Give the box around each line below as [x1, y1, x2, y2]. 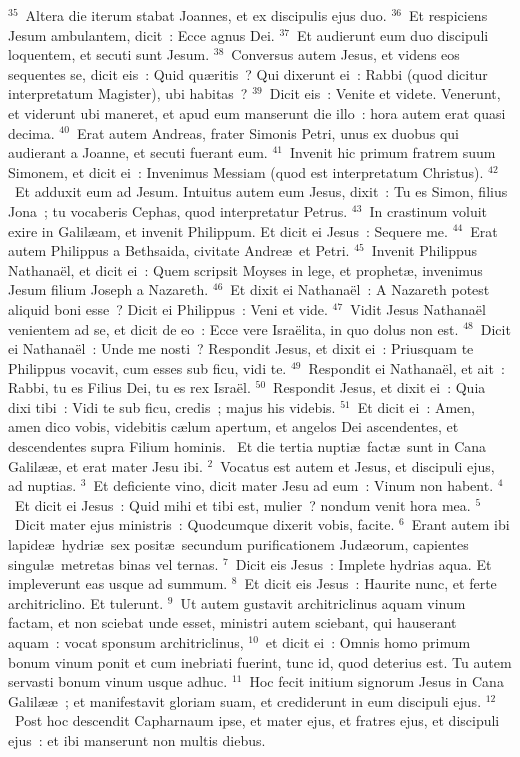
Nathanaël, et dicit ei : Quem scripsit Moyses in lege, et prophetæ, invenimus [8, 259, 483, 280]
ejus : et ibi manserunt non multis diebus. [8, 729, 266, 750]
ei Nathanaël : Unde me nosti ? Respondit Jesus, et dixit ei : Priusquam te [8, 338, 474, 359]
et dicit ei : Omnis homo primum [265, 632, 471, 652]
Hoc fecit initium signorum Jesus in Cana [249, 671, 504, 692]
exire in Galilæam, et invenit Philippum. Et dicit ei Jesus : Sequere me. [8, 220, 448, 241]
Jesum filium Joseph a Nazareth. [8, 279, 209, 300]
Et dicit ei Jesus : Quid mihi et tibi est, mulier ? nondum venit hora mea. [14, 494, 471, 515]
